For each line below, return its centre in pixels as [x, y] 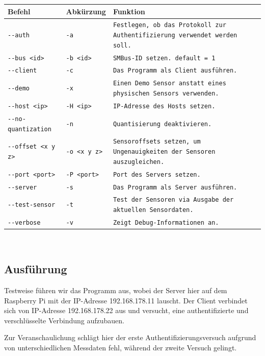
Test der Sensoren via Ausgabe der [173, 200]
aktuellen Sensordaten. [153, 210]
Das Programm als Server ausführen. [175, 187]
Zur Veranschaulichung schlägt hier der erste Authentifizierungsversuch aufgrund [130, 337]
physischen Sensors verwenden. [166, 94]
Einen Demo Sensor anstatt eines [169, 84]
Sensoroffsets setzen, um [157, 142]
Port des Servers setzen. [157, 174]
